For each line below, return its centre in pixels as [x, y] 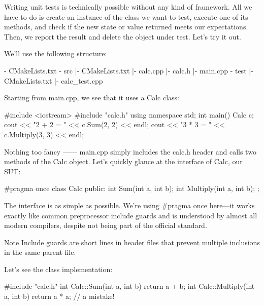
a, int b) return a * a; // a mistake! [59, 296]
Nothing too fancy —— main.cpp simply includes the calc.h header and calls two [130, 151]
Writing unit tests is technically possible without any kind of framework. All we [128, 7]
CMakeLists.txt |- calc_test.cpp [54, 80]
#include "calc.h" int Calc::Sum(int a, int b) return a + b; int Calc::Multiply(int [129, 286]
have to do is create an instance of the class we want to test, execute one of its [126, 16]
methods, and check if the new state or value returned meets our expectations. [126, 27]
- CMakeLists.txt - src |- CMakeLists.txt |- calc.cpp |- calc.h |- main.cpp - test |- [129, 70]
